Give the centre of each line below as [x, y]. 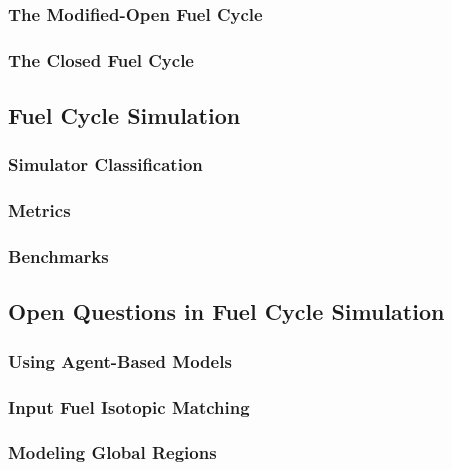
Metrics [39, 210]
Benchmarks [58, 256]
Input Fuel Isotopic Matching [129, 406]
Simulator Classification [105, 164]
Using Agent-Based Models [120, 360]
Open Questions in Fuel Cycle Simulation [226, 311]
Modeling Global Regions [112, 452]
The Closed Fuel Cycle [101, 59]
